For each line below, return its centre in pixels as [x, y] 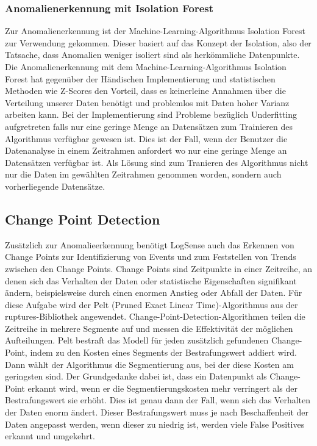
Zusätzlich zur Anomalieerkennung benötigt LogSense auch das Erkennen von [150, 244]
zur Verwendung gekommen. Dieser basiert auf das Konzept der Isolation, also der [158, 42]
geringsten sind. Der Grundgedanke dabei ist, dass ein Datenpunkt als [136, 376]
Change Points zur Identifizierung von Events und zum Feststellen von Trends [151, 257]
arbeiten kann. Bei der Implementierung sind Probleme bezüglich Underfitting [151, 114]
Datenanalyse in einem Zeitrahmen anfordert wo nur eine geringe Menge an [146, 150]
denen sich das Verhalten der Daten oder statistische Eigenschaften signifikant [151, 280]
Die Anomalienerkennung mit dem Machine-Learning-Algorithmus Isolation [146, 67]
